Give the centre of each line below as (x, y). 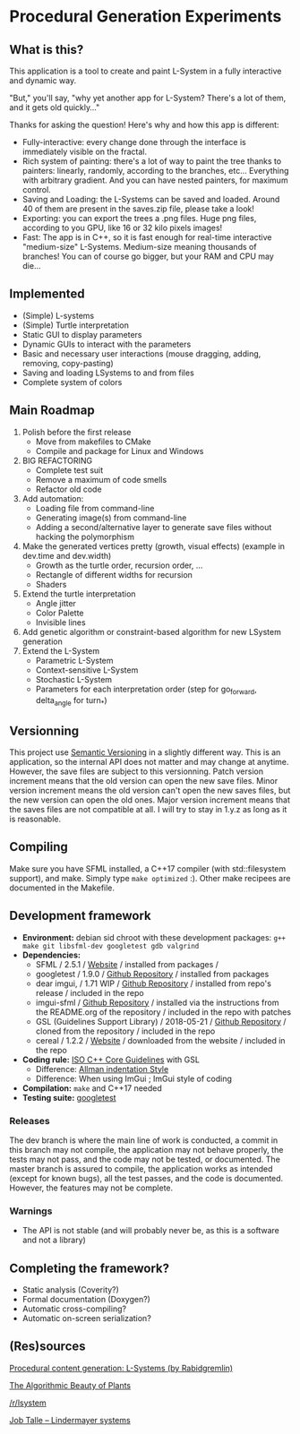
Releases (30, 1121)
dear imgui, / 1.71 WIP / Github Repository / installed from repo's (153, 983)
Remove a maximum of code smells (101, 479)
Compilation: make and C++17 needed (92, 1088)
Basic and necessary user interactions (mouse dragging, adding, (141, 353)
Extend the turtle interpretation (79, 594)
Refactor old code (69, 489)
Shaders (51, 584)
